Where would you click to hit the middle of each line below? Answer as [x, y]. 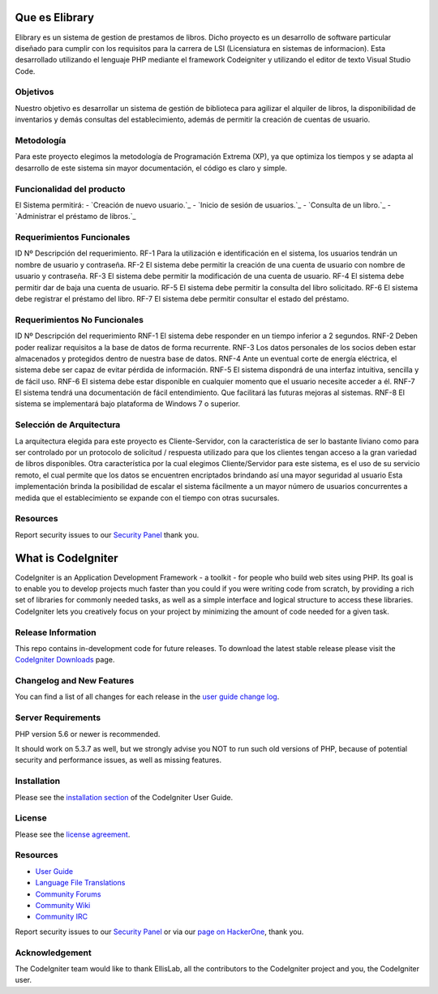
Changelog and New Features [75, 681]
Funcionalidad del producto [70, 189]
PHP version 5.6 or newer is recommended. [88, 734]
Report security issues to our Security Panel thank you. [107, 534]
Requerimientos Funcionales [73, 238]
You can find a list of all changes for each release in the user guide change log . [147, 696]
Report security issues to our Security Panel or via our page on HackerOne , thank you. [159, 932]
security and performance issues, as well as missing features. [118, 760]
